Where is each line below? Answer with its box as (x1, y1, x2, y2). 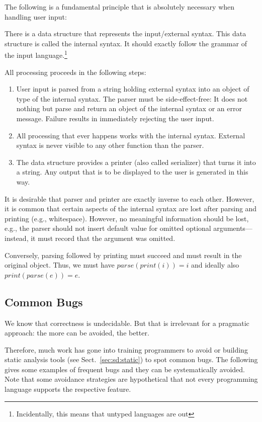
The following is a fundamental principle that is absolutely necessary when (5, 2, 235, 12)
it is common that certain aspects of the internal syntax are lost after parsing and (5, 203, 257, 214)
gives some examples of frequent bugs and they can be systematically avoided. (5, 364, 245, 374)
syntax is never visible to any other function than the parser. (16, 140, 204, 150)
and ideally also (191, 260, 239, 270)
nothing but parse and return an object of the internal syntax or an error (16, 103, 242, 114)
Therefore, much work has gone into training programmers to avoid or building (5, 344, 248, 355)
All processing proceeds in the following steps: (5, 66, 146, 77)
